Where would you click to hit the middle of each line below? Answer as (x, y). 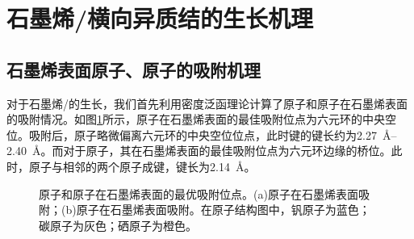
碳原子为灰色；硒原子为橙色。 (118, 225)
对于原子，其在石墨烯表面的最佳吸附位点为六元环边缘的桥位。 (227, 151)
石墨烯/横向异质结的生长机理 (160, 18)
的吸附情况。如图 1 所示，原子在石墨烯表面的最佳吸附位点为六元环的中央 (196, 119)
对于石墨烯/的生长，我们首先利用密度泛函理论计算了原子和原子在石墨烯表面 (207, 103)
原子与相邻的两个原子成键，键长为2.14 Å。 (142, 166)
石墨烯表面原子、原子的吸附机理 (134, 69)
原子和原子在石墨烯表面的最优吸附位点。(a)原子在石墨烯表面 (199, 193)
